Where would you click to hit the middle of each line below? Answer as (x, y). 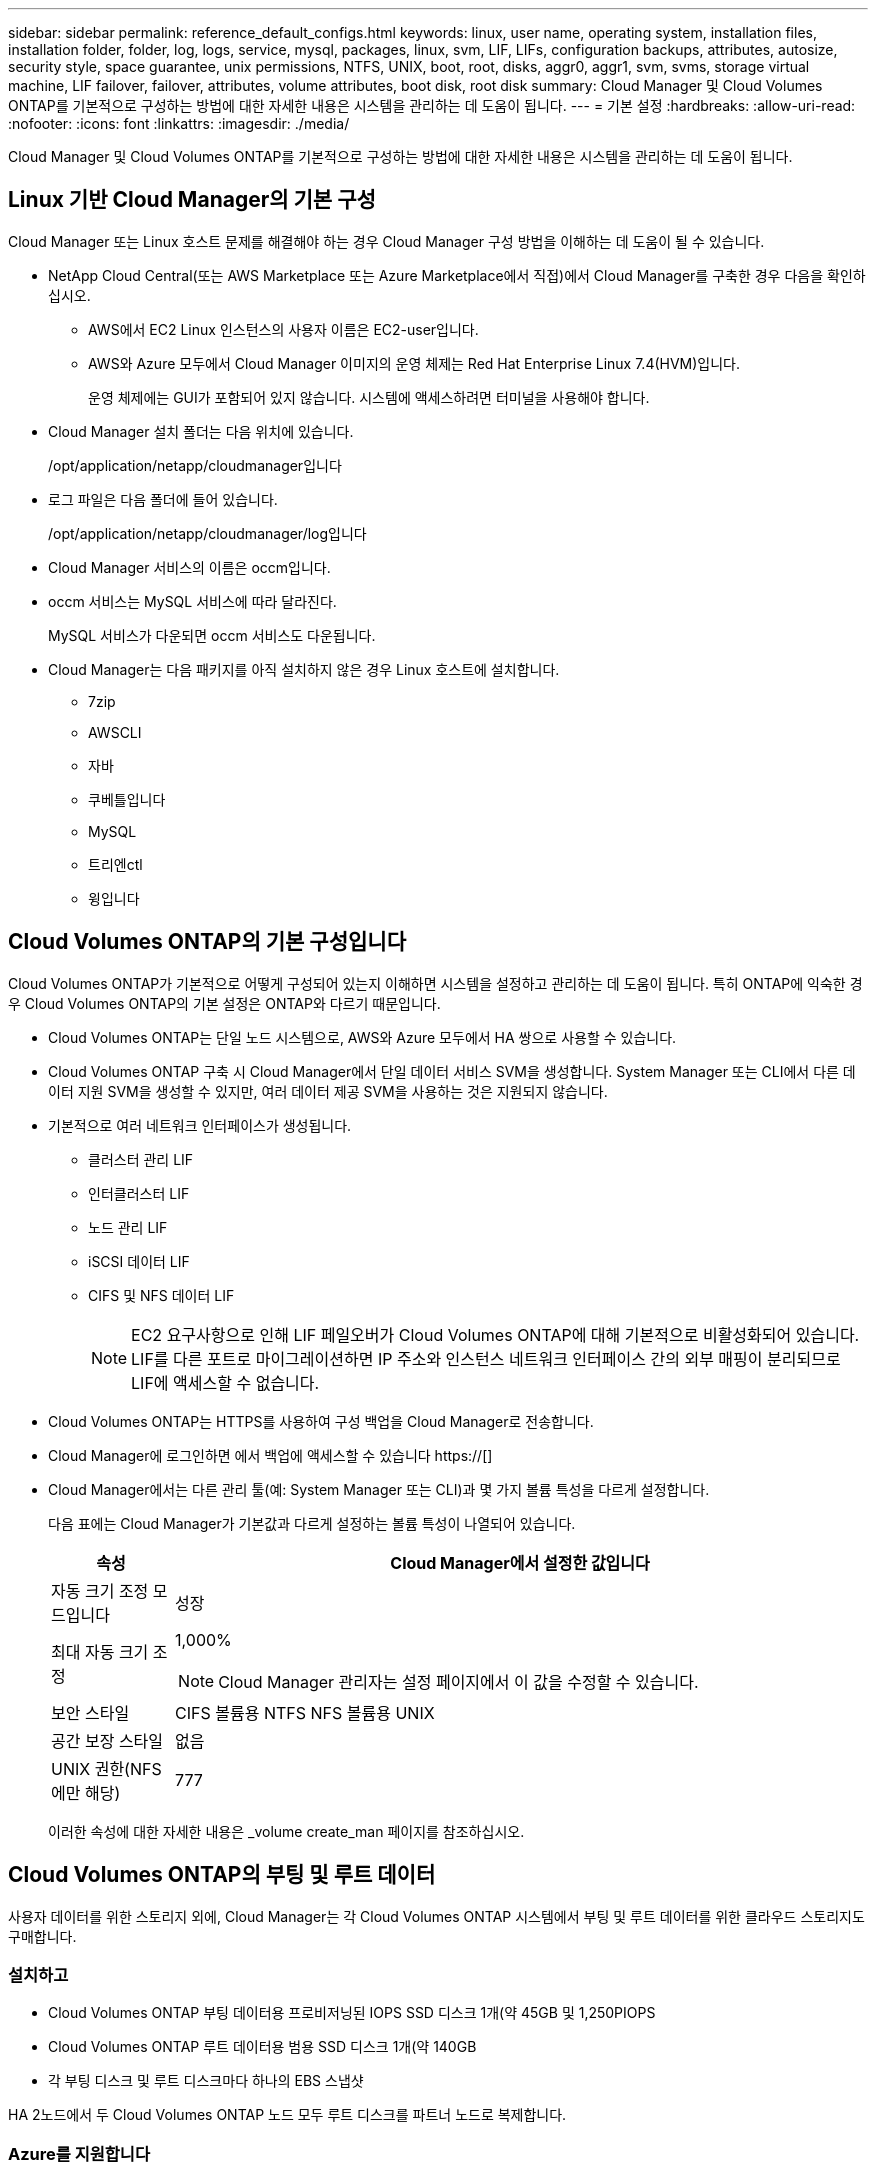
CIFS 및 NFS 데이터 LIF (161, 1295)
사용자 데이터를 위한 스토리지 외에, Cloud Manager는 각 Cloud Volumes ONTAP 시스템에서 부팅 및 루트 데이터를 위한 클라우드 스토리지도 (436, 1916)
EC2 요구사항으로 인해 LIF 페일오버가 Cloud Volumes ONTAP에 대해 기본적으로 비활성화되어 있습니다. (495, 1334)
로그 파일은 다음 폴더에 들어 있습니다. (163, 499)
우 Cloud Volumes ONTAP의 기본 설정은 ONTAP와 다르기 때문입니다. (224, 1003)
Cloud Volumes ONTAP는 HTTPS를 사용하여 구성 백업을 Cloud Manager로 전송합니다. (321, 1421)
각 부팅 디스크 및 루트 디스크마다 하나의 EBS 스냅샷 (206, 2081)
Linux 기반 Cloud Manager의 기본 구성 (192, 200)
